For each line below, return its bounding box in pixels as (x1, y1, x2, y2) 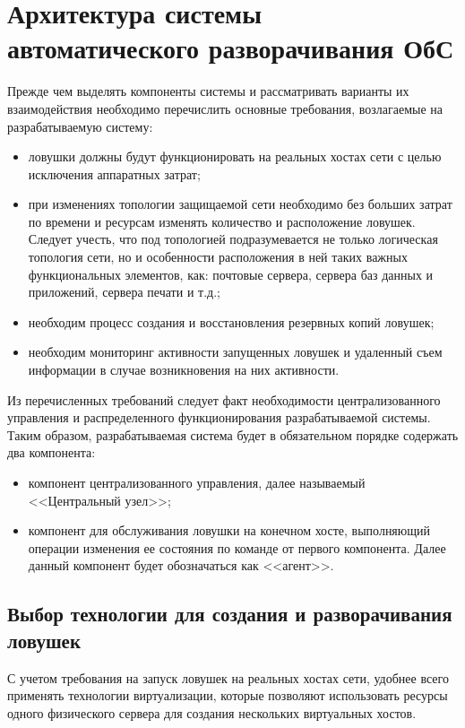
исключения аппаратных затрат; (28, 164, 201, 183)
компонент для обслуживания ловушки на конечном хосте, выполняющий (28, 521, 431, 540)
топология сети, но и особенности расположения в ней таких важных (28, 247, 408, 266)
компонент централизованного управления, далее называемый (28, 473, 366, 491)
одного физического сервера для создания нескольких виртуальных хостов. (7, 703, 417, 722)
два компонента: (7, 443, 96, 462)
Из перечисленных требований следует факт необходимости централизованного (7, 390, 441, 409)
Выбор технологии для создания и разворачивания (7, 600, 452, 628)
